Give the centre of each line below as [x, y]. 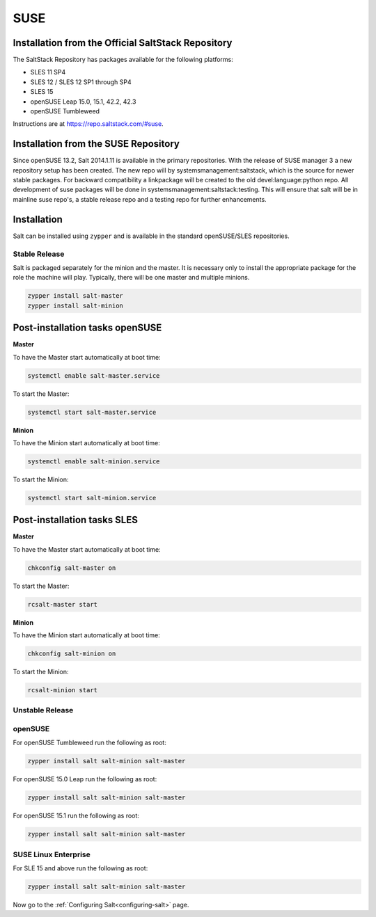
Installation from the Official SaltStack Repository [123, 43]
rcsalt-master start [62, 604]
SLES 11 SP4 [48, 72]
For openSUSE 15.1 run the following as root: [76, 816]
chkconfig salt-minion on [72, 654]
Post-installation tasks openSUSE [87, 328]
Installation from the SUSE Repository [96, 144]
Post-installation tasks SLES [76, 520]
